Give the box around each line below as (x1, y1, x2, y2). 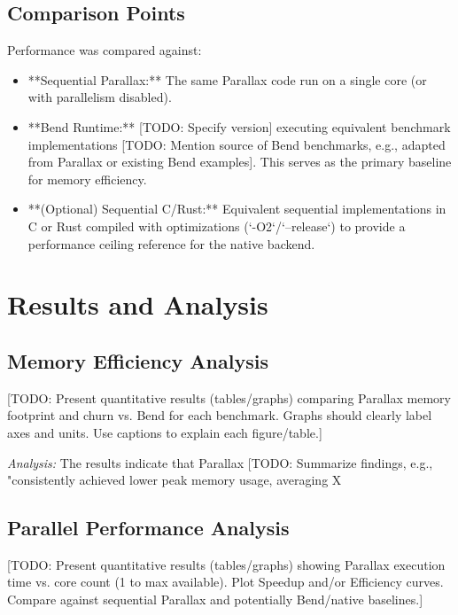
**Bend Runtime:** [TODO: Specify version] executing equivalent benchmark (27, 117, 451, 136)
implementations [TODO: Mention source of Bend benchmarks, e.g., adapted (27, 135, 446, 153)
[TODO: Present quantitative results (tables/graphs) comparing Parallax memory (7, 388, 451, 407)
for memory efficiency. (27, 169, 147, 188)
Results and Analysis (7, 286, 268, 323)
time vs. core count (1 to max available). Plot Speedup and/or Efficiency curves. (7, 572, 444, 591)
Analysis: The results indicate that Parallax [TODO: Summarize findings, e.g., (7, 453, 433, 471)
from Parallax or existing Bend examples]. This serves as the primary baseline (27, 152, 452, 171)
